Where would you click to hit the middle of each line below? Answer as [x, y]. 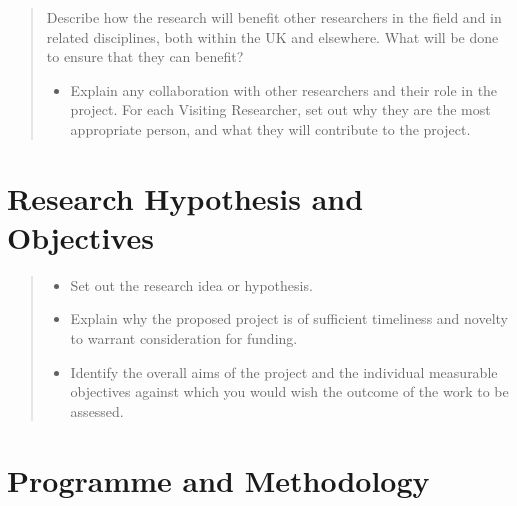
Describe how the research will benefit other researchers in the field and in [274, 17]
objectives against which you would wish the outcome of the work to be [289, 391]
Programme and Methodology [218, 479]
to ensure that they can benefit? [145, 56]
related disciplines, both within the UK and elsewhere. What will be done [272, 36]
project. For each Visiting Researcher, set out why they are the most [280, 109]
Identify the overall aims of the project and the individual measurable [284, 371]
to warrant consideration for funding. [184, 338]
